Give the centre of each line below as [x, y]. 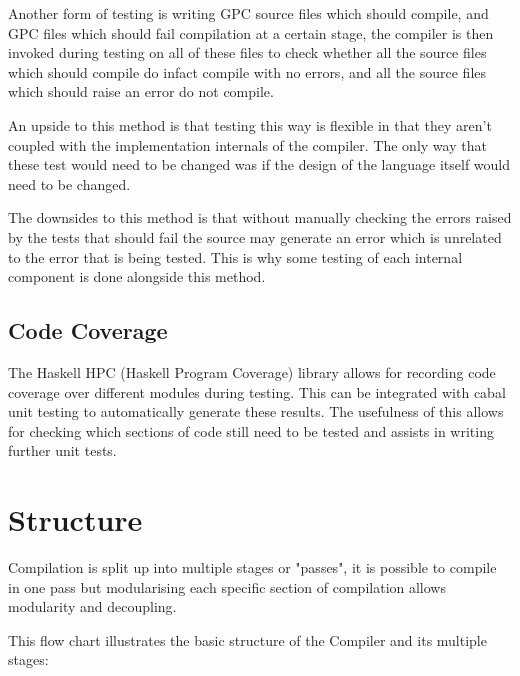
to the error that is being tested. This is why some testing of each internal [235, 256]
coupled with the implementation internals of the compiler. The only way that [247, 144]
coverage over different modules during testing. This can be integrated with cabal [257, 391]
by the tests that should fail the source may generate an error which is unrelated [255, 236]
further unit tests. [62, 450]
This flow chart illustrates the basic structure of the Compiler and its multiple [247, 639]
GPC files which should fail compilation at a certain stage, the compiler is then [251, 32]
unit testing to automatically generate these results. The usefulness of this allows [256, 411]
